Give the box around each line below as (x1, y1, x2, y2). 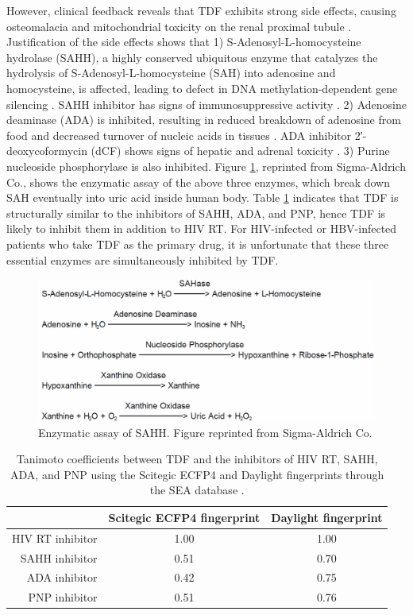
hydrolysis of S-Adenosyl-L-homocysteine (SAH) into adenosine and (6, 64, 336, 81)
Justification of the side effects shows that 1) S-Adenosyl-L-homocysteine (6, 33, 361, 50)
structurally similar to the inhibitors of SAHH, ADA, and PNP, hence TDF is (6, 204, 386, 221)
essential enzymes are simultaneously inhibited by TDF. (6, 251, 279, 268)
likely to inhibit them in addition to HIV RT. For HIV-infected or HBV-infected (6, 220, 397, 237)
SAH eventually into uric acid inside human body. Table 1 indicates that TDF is (6, 189, 399, 206)
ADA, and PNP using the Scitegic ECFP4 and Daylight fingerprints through (10, 466, 384, 482)
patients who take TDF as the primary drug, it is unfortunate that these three (6, 235, 389, 252)
